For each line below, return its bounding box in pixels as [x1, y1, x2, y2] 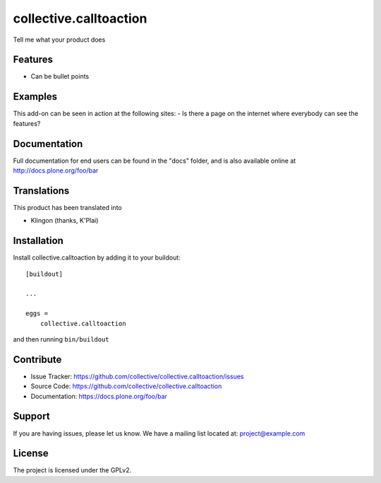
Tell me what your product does [13, 35, 106, 44]
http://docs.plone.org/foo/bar [13, 166, 99, 175]
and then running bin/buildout [13, 334, 109, 343]
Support [13, 410, 50, 422]
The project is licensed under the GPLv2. [13, 466, 132, 475]
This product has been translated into [13, 203, 123, 211]
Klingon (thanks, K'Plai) [30, 216, 99, 225]
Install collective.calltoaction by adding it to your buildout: [13, 253, 181, 262]
